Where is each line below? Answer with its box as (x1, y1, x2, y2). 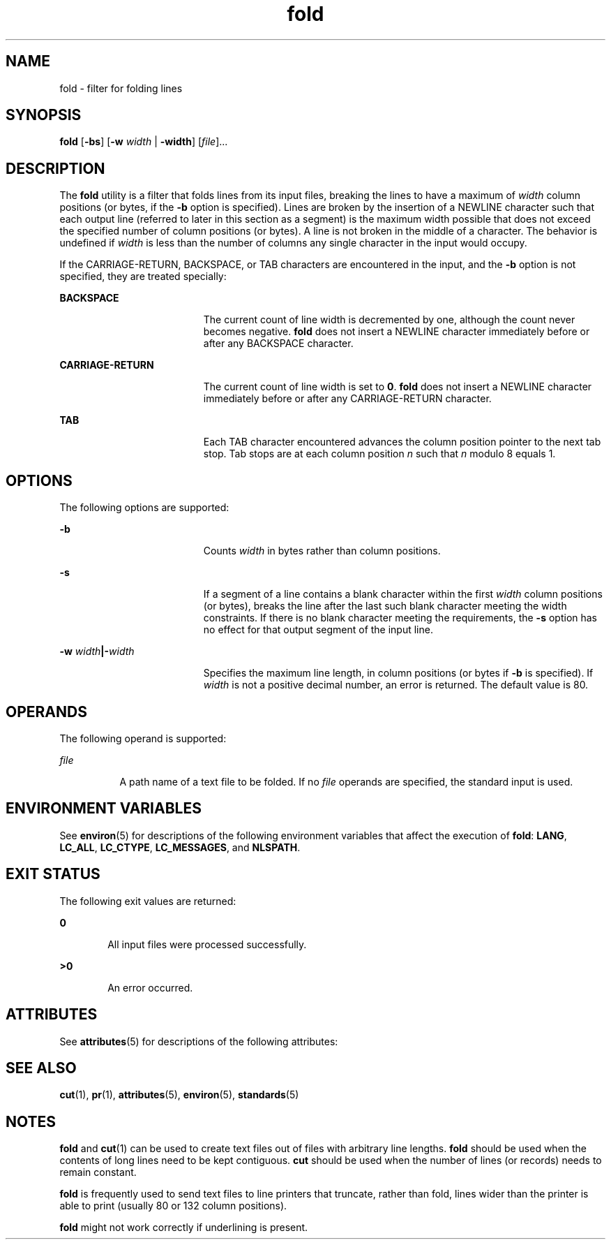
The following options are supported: (59, 501, 229, 514)
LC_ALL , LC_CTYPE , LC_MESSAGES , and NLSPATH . (59, 841, 301, 853)
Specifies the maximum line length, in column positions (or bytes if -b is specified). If (203, 667, 594, 679)
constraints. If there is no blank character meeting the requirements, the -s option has (203, 612, 598, 624)
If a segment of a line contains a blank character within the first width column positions (203, 588, 603, 601)
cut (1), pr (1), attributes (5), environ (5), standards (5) (59, 1089, 299, 1101)
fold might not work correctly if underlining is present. (59, 1221, 308, 1234)
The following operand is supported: (59, 732, 227, 744)
